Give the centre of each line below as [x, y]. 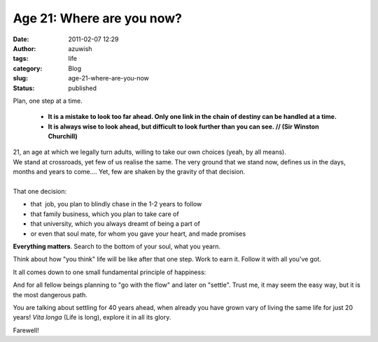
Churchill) [63, 136]
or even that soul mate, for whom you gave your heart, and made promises [138, 234]
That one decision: [40, 192]
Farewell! [26, 330]
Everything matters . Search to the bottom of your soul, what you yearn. [117, 246]
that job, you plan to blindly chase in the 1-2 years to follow [116, 204]
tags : [21, 59]
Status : [24, 88]
